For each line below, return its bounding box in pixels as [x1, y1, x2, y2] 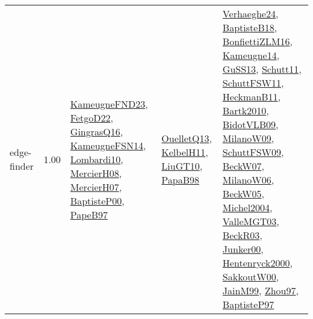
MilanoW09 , [222, 131, 274, 145]
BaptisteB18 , [222, 20, 277, 34]
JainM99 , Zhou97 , [222, 283, 299, 297]
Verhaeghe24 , [222, 7, 279, 20]
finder [10, 159, 34, 173]
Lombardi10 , [70, 152, 123, 166]
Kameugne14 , [222, 48, 280, 62]
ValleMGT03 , [222, 214, 279, 228]
